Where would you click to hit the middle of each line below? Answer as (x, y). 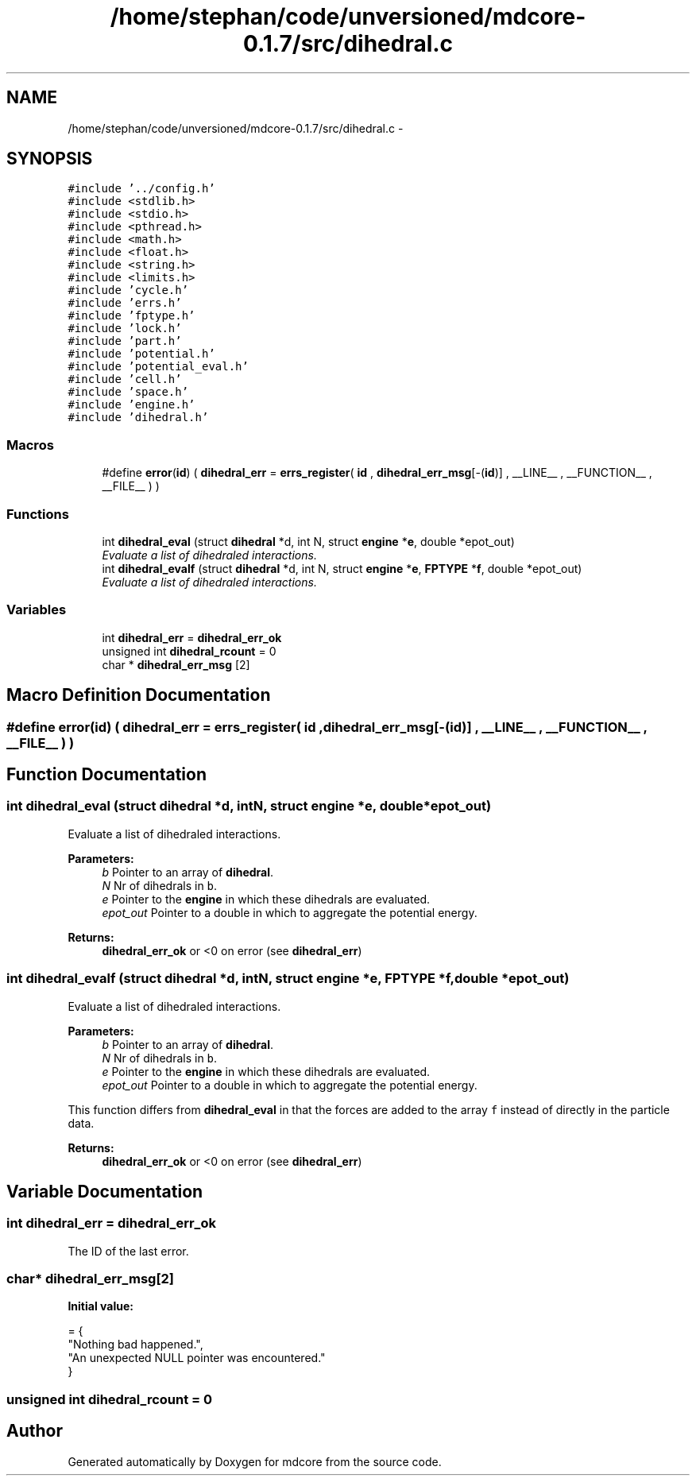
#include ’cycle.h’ (128, 290)
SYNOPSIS (50, 159)
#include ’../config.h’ (141, 189)
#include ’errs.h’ (125, 303)
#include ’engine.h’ (131, 405)
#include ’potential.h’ (141, 354)
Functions (38, 514)
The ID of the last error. (128, 1251)
